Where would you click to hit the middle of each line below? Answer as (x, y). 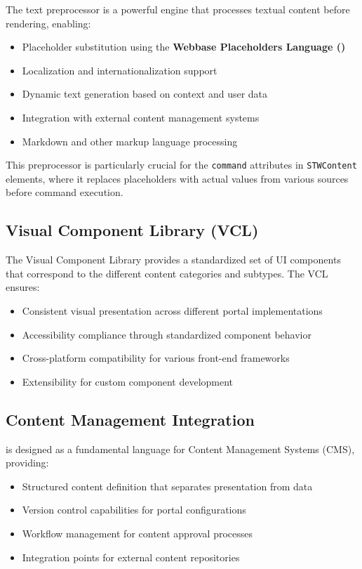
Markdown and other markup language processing (130, 141)
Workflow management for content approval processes (137, 533)
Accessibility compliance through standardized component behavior (167, 334)
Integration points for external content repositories (131, 557)
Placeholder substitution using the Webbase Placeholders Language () (184, 47)
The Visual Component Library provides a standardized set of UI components (173, 260)
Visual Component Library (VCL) (132, 230)
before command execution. (65, 192)
